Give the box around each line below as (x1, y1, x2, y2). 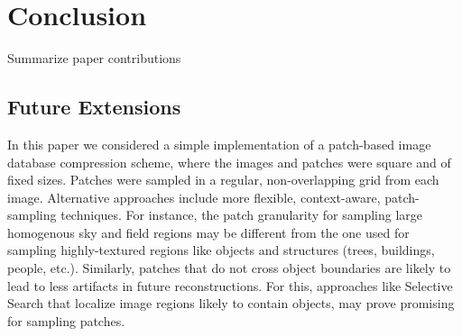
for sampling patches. (7, 311, 125, 330)
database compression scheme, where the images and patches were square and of (7, 152, 451, 171)
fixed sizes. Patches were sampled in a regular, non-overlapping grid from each (7, 170, 439, 189)
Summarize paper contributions (7, 49, 181, 68)
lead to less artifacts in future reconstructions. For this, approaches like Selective (7, 276, 453, 295)
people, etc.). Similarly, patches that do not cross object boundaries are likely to (7, 259, 451, 277)
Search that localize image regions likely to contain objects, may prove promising (7, 294, 455, 313)
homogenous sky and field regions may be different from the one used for (7, 222, 410, 241)
